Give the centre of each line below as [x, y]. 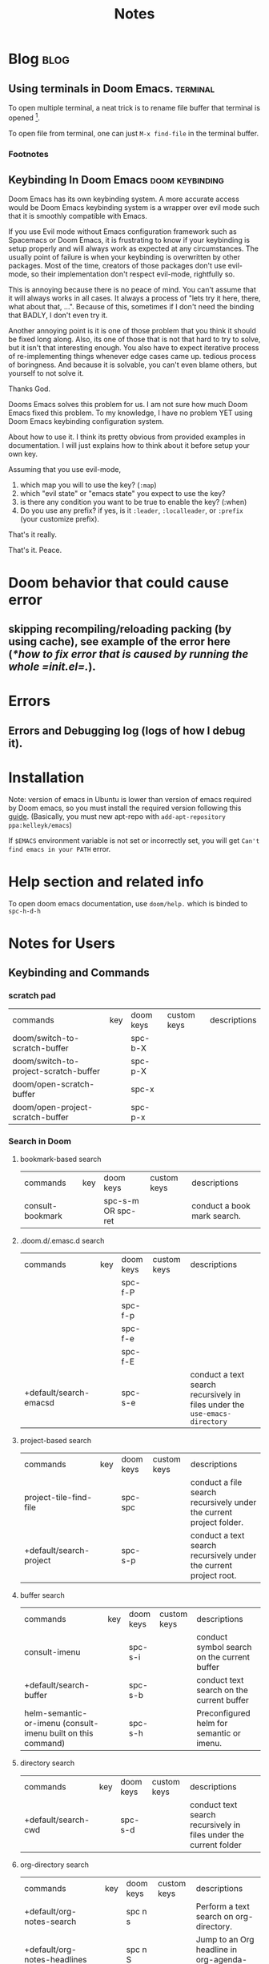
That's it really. [33, 534]
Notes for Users [62, 943]
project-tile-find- [58, 1497]
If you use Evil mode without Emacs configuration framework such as [123, 232]
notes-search [50, 1922]
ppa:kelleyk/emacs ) [40, 825]
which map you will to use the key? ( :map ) [88, 485]
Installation [46, 777]
